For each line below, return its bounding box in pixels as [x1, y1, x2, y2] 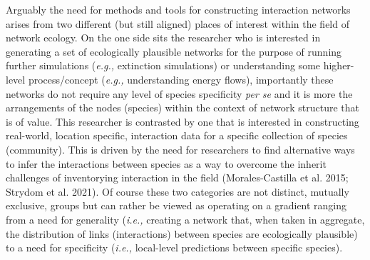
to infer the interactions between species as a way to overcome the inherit [6, 156, 327, 171]
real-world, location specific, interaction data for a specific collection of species [6, 128, 348, 143]
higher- [323, 58, 354, 73]
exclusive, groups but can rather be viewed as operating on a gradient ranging [6, 198, 347, 213]
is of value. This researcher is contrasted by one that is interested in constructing [6, 114, 359, 129]
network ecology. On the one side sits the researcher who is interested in [6, 30, 321, 45]
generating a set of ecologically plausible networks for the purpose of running [6, 44, 342, 59]
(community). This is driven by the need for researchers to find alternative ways [6, 141, 355, 156]
